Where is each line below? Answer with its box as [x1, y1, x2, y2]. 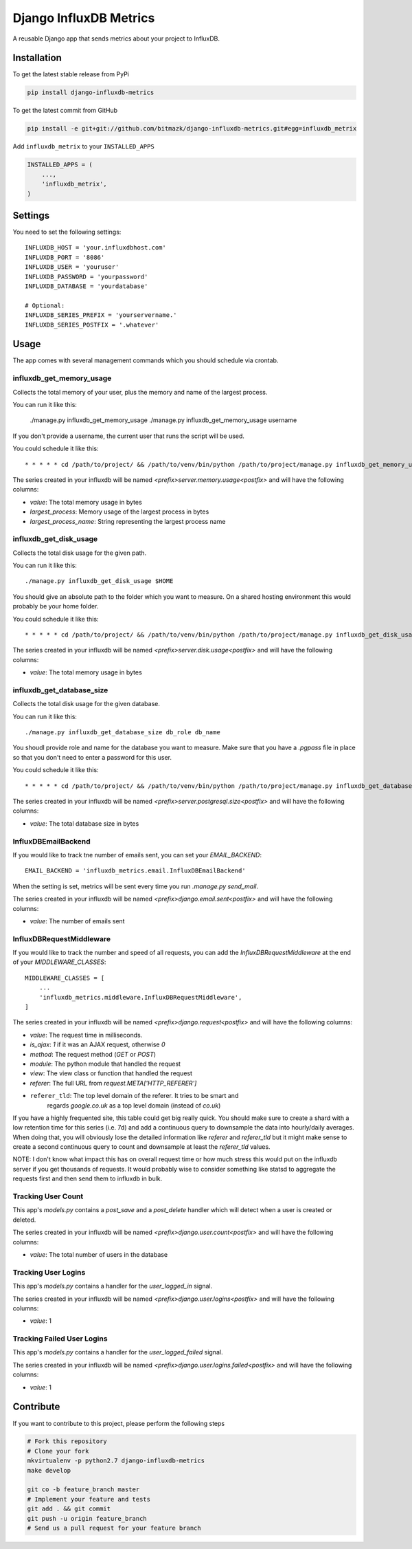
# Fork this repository [27, 1438, 108, 1445]
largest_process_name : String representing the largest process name [30, 517, 226, 525]
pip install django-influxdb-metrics [27, 89, 154, 96]
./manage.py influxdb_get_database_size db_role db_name [25, 729, 221, 736]
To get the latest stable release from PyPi [12, 70, 130, 78]
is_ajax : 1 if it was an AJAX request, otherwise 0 [30, 1040, 165, 1048]
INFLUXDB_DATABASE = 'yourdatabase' [25, 283, 148, 290]
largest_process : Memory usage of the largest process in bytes [30, 507, 209, 516]
